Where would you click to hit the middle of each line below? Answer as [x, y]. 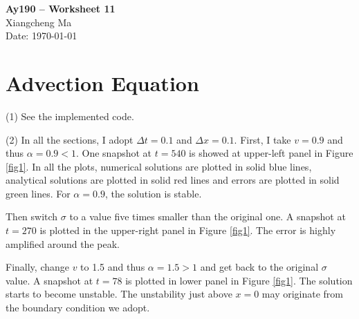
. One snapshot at [114, 153]
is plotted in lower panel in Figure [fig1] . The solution [239, 280]
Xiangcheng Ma [39, 22]
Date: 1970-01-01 [42, 36]
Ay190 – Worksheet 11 [61, 8]
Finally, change [37, 267]
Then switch [32, 216]
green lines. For [38, 193]
